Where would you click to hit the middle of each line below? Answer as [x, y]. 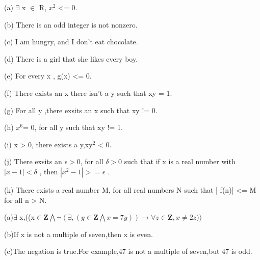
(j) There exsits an [33, 161]
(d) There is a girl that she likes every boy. [71, 58]
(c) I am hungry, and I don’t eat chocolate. [71, 42]
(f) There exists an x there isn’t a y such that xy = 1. [88, 93]
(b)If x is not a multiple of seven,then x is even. [79, 234]
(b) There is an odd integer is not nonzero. [71, 24]
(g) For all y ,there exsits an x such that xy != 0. [81, 110]
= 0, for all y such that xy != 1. [73, 127]
